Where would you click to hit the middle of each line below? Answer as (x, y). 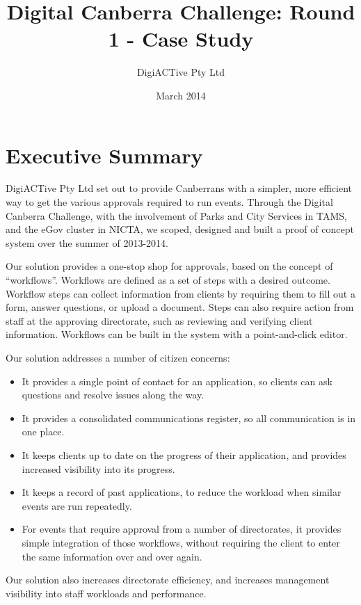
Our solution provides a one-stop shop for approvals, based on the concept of (169, 266)
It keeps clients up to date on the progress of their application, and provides (184, 454)
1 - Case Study (181, 39)
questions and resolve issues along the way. (113, 395)
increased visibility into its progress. (98, 468)
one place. (43, 431)
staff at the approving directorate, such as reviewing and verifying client (159, 320)
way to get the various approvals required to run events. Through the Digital (169, 202)
